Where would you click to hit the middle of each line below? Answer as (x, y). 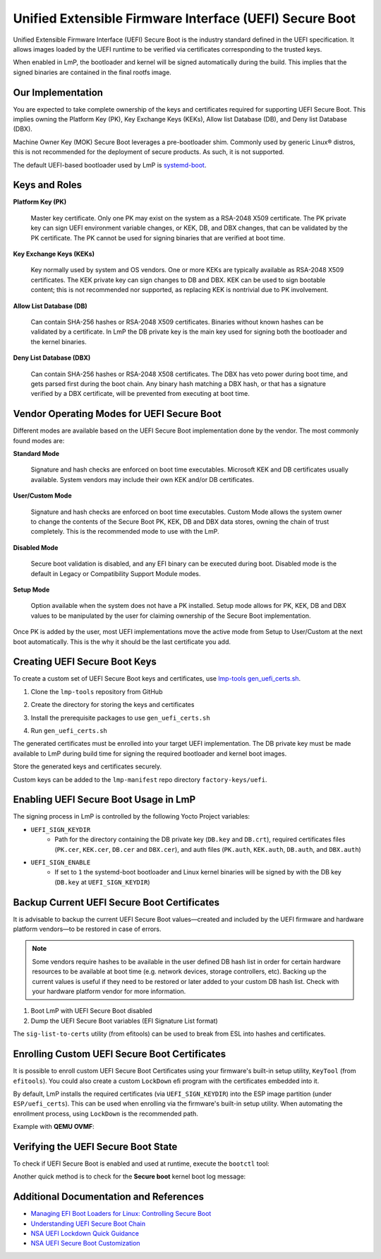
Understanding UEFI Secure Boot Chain (88, 1224)
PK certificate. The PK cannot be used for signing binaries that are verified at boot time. (158, 238)
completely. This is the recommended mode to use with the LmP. (125, 532)
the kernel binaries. (59, 341)
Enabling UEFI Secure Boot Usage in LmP (104, 800)
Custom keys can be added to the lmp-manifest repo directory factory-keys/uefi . (140, 779)
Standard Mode (36, 454)
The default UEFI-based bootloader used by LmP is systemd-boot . (110, 165)
